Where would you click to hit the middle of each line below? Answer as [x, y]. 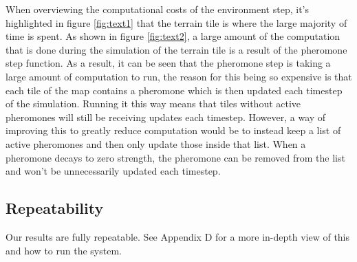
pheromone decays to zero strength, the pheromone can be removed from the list [175, 157]
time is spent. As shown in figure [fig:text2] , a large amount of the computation [173, 36]
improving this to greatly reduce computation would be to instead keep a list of [173, 130]
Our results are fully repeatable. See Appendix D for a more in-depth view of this [178, 236]
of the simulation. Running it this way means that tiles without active [153, 103]
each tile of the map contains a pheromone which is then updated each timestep [174, 90]
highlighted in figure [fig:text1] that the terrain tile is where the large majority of [176, 22]
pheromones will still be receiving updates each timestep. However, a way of [166, 117]
